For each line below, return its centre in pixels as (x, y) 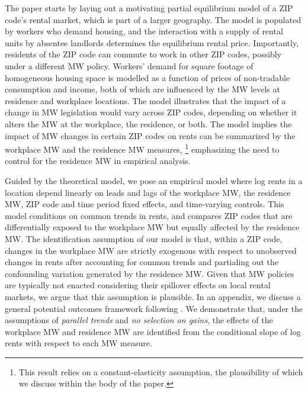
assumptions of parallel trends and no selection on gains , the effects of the (139, 320)
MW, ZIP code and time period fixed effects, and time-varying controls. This (145, 204)
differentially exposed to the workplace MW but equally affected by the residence (152, 227)
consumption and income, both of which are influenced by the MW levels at (142, 89)
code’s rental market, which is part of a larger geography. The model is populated (153, 19)
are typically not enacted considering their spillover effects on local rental (138, 285)
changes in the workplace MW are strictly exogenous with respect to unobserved (151, 250)
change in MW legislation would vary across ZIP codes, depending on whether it (151, 112)
